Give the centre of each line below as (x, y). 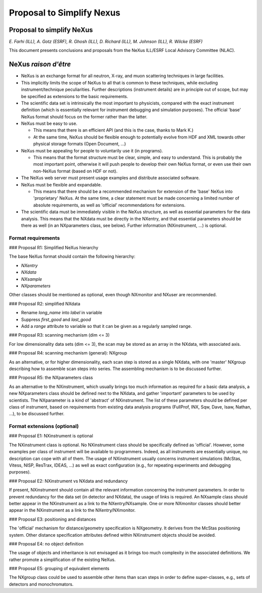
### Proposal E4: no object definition (46, 543)
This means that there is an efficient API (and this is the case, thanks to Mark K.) (113, 130)
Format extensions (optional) (44, 426)
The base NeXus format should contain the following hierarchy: (72, 256)
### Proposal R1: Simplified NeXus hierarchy (54, 248)
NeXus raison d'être (40, 64)
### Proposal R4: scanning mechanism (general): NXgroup (68, 353)
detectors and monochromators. (41, 584)
